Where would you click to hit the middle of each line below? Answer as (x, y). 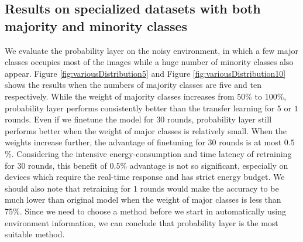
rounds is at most (250, 142)
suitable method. (35, 234)
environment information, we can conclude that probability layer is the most (142, 222)
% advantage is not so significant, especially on (204, 165)
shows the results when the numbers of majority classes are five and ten (133, 85)
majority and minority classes (96, 25)
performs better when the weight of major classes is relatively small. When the (146, 130)
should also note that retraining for (68, 188)
